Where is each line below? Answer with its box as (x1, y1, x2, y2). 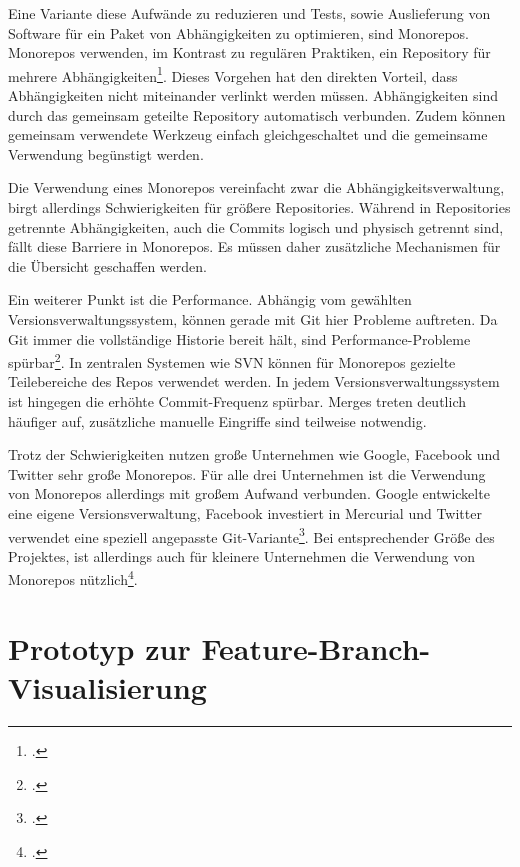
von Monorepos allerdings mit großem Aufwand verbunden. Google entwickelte (8, 483, 490, 504)
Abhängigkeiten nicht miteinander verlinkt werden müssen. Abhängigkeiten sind (8, 85, 498, 106)
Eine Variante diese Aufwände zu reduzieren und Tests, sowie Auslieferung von (8, 3, 491, 23)
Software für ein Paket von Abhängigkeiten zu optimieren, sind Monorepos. (8, 22, 469, 43)
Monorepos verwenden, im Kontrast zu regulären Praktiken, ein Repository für (8, 42, 491, 63)
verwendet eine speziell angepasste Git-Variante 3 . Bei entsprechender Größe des (8, 523, 495, 547)
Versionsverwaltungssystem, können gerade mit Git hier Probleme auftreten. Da (8, 308, 498, 329)
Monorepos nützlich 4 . (8, 566, 138, 590)
